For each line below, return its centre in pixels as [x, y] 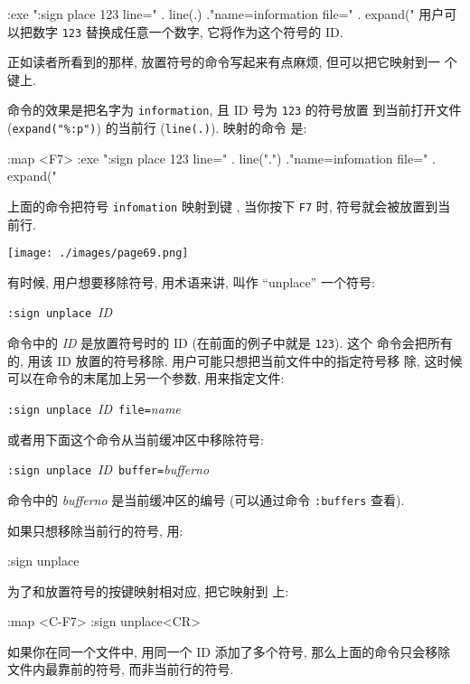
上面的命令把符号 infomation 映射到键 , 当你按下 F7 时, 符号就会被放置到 [223, 206]
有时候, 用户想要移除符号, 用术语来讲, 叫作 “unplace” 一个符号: [191, 281]
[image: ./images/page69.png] [98, 253]
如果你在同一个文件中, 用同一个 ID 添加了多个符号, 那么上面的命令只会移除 [229, 651]
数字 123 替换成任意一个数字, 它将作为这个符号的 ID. [188, 31]
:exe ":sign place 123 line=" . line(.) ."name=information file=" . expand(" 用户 [226, 14]
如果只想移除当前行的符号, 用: [95, 530]
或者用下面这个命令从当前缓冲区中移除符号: [136, 439]
